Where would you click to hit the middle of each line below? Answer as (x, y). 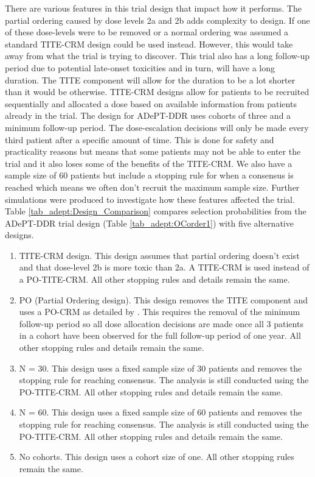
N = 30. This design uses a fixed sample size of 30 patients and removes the (161, 368)
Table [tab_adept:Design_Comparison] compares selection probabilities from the (156, 211)
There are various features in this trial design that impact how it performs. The (153, 8)
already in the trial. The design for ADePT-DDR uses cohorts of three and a (148, 115)
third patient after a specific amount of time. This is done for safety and (140, 139)
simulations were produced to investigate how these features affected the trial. (150, 199)
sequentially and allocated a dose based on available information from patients (151, 103)
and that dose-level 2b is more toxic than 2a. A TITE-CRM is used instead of (164, 267)
